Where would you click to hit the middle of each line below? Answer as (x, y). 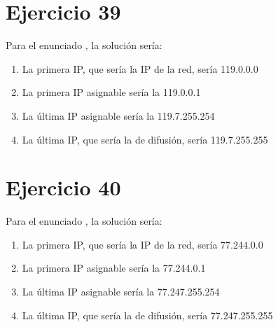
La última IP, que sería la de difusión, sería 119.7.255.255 (145, 139)
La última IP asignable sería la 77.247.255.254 (121, 291)
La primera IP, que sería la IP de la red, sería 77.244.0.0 (143, 244)
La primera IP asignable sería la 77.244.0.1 (114, 268)
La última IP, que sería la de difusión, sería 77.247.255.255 (147, 315)
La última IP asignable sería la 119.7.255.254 (118, 115)
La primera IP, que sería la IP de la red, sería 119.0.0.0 (140, 68)
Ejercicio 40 (63, 187)
